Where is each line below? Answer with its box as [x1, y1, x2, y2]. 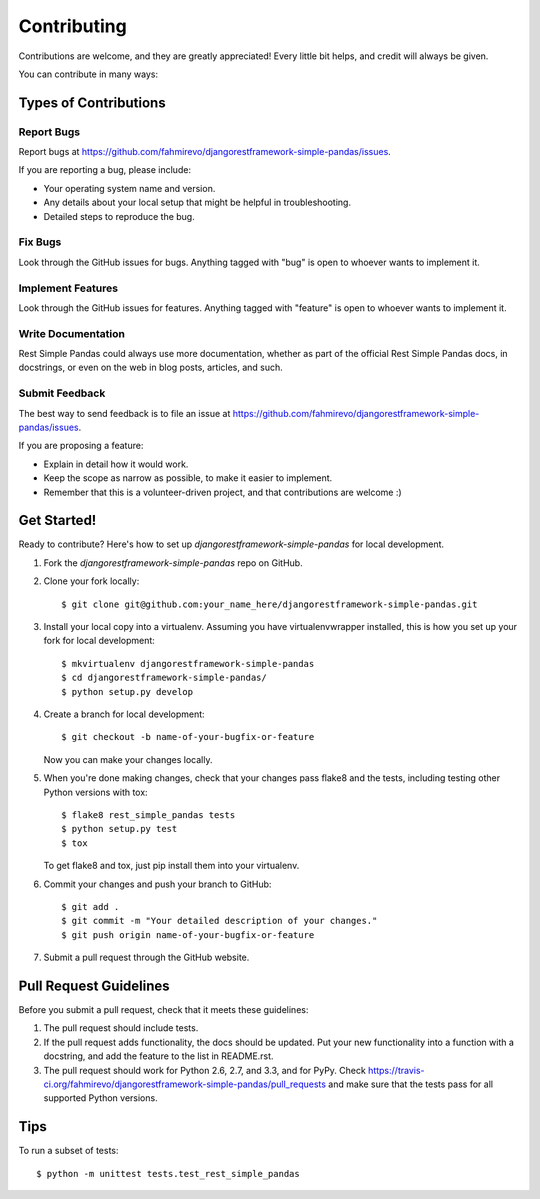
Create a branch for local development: [43, 708, 205, 720]
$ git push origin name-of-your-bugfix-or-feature [61, 929, 315, 940]
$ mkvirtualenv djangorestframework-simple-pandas [61, 658, 315, 669]
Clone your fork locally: [43, 575, 140, 587]
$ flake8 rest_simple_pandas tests [61, 809, 236, 820]
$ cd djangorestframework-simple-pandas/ [61, 672, 267, 684]
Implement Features [18, 281, 119, 295]
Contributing [18, 15, 127, 37]
